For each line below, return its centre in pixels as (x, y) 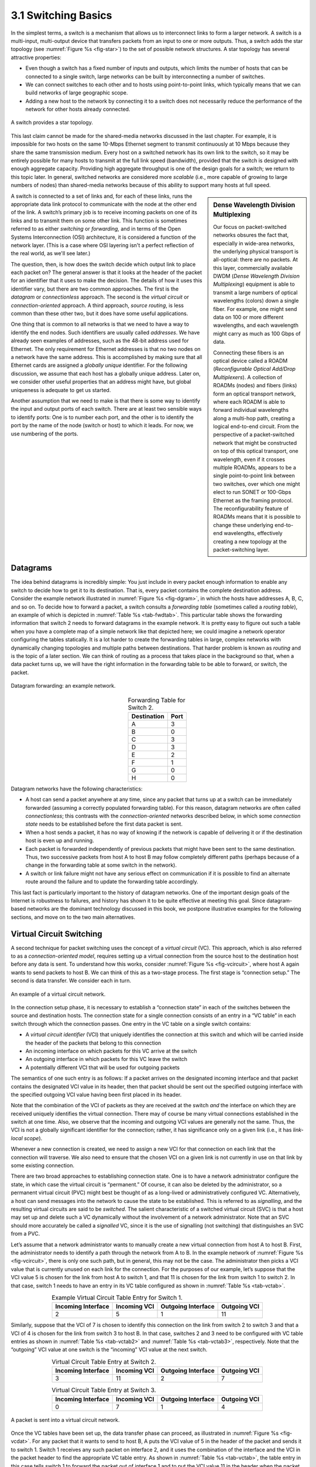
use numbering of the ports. (44, 434)
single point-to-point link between (254, 476)
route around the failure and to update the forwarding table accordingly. (112, 882)
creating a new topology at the (250, 541)
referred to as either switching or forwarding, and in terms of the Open (96, 229)
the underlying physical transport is (256, 251)
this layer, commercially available (253, 268)
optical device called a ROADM (250, 360)
